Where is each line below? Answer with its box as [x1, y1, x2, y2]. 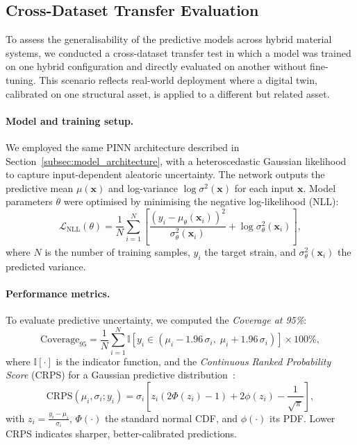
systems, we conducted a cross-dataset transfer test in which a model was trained [6, 45, 351, 60]
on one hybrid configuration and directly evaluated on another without [6, 59, 307, 73]
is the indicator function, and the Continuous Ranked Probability [56, 354, 331, 368]
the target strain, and [204, 244, 296, 259]
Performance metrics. [6, 286, 110, 300]
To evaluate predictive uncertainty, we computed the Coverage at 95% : [6, 313, 307, 326]
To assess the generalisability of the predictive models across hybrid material [6, 32, 332, 46]
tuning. [6, 72, 36, 87]
